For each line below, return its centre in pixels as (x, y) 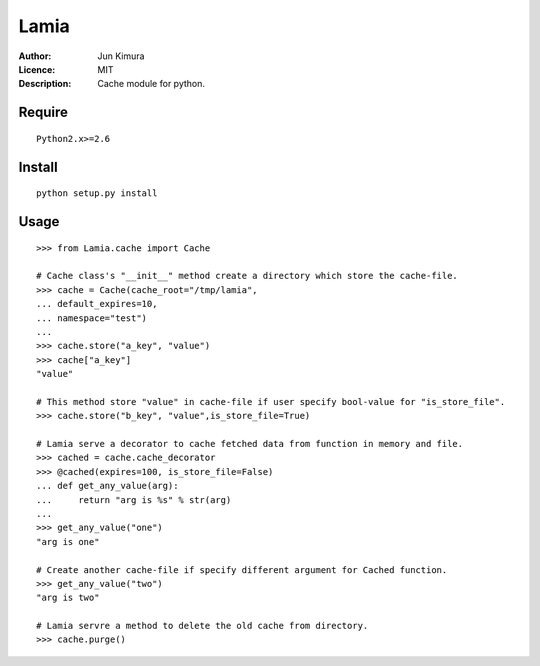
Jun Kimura (121, 56)
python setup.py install (97, 193)
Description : (45, 84)
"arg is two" (68, 598)
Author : (35, 56)
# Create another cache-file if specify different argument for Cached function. (242, 569)
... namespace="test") (92, 318)
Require (43, 112)
